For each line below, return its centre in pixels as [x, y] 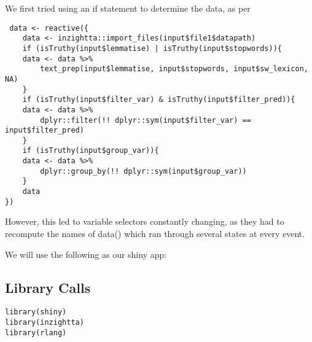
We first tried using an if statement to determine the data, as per [128, 8]
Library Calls [48, 287]
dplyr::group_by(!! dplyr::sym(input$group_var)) [143, 171]
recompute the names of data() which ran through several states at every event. [155, 233]
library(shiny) [36, 312]
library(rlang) [36, 332]
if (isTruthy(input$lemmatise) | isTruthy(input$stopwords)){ [152, 48]
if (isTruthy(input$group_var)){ [91, 151]
